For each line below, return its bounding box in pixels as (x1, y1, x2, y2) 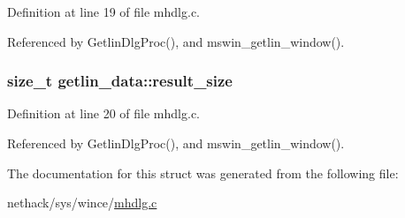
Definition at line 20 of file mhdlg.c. (7, 104, 200, 123)
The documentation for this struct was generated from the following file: (7, 163, 399, 182)
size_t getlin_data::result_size (7, 70, 233, 92)
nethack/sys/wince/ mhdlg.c (7, 193, 157, 212)
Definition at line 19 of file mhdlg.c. (7, 3, 200, 20)
